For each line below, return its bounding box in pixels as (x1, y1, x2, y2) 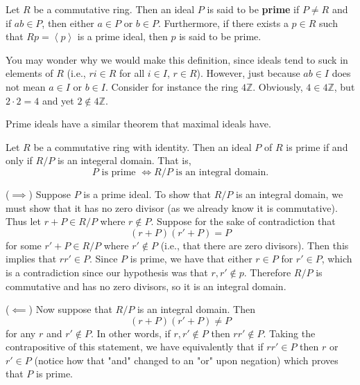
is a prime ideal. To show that (83, 186, 212, 201)
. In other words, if (90, 325, 171, 340)
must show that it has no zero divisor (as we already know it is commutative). (6, 200, 338, 215)
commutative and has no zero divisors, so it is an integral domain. (6, 278, 286, 293)
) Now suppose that (28, 302, 112, 316)
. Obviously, (252, 79, 303, 93)
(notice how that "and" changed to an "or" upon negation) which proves (34, 352, 338, 367)
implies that (6, 251, 57, 266)
